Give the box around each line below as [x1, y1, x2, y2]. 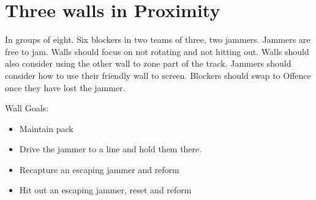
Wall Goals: [5, 102, 48, 114]
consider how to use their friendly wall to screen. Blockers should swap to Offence [5, 69, 311, 81]
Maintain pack [19, 122, 73, 135]
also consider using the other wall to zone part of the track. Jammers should [5, 57, 292, 70]
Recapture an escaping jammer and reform [19, 163, 179, 176]
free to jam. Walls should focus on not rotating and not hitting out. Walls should [5, 45, 309, 57]
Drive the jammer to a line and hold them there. [19, 143, 202, 155]
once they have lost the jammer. [5, 81, 126, 94]
